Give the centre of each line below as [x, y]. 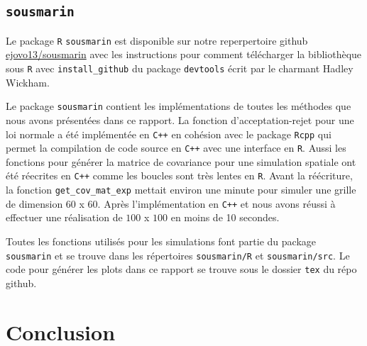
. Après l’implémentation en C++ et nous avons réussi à [217, 203]
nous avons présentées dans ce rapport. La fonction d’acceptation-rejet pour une [180, 119]
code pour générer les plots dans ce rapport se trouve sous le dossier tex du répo [181, 269]
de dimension [34, 203]
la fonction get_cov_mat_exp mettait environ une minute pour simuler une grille [181, 190]
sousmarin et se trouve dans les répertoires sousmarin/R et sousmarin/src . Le [178, 255]
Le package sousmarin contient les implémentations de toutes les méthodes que [179, 106]
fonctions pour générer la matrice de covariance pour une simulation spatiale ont [181, 161]
